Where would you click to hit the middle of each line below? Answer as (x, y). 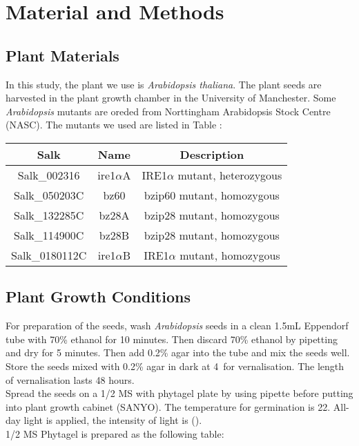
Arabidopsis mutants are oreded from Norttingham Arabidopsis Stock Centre (168, 111)
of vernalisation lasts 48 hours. (70, 379)
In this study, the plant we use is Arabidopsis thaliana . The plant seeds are (164, 84)
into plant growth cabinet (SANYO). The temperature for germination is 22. (168, 406)
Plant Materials (62, 55)
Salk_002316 (49, 175)
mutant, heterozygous (230, 175)
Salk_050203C (49, 195)
